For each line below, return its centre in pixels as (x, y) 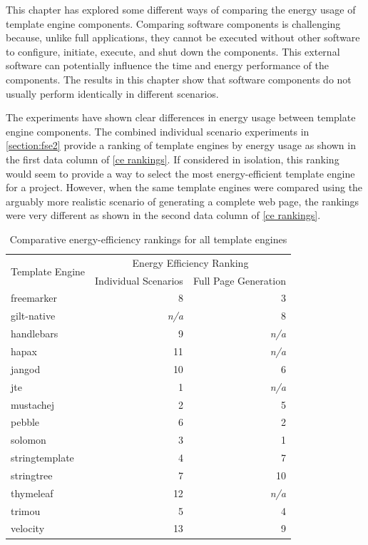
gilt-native (33, 316)
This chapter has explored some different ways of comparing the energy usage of (181, 9)
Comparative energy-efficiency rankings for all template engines (148, 239)
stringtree (32, 475)
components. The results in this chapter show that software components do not (179, 79)
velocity (28, 528)
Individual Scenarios (139, 280)
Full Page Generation (239, 280)
